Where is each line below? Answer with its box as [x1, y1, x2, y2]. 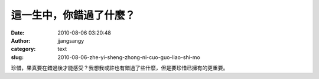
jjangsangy [57, 37, 84, 44]
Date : [11, 29, 25, 36]
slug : [11, 53, 24, 61]
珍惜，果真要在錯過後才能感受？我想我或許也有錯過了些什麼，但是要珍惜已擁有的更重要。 [11, 64, 229, 71]
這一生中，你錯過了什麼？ [11, 9, 136, 22]
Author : [11, 37, 31, 44]
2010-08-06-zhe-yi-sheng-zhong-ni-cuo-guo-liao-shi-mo [57, 53, 200, 61]
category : [11, 46, 36, 53]
